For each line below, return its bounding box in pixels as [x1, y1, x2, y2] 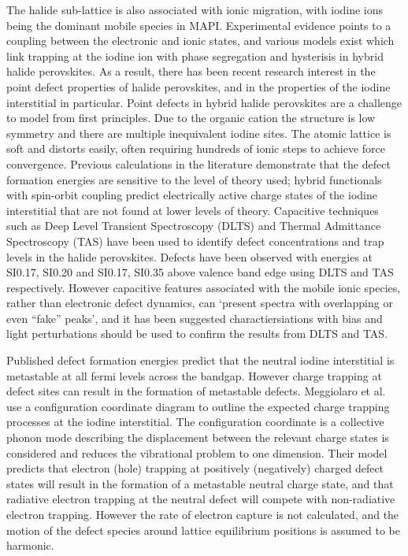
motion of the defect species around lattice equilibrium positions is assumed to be [6, 521, 400, 538]
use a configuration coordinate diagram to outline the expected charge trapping [6, 398, 390, 414]
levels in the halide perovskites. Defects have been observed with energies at [6, 248, 373, 265]
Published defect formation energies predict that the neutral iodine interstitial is [6, 352, 395, 369]
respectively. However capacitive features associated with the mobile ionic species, [6, 279, 401, 295]
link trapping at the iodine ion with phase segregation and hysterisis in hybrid [6, 47, 384, 64]
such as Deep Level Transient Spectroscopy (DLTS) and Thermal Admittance [6, 217, 381, 234]
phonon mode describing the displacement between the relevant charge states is [6, 429, 389, 446]
